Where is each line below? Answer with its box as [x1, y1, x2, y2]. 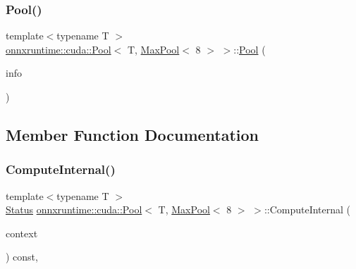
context [6, 225, 38, 240]
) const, [6, 249, 38, 264]
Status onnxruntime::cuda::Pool [6, 202, 142, 217]
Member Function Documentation [6, 123, 259, 145]
